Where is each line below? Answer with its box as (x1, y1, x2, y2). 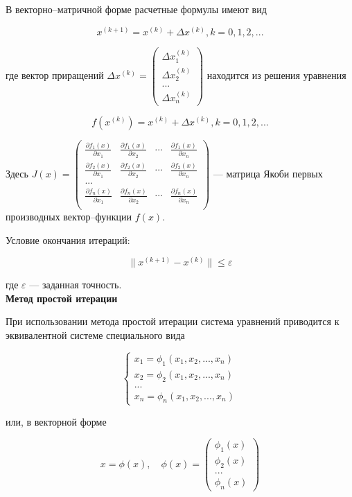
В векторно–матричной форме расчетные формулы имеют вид (6, 2, 267, 16)
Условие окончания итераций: (6, 232, 130, 247)
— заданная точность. (29, 277, 122, 292)
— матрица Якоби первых (213, 166, 323, 180)
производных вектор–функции (6, 209, 132, 224)
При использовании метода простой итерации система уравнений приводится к (6, 314, 340, 329)
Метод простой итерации (6, 290, 118, 305)
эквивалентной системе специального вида (6, 328, 185, 342)
